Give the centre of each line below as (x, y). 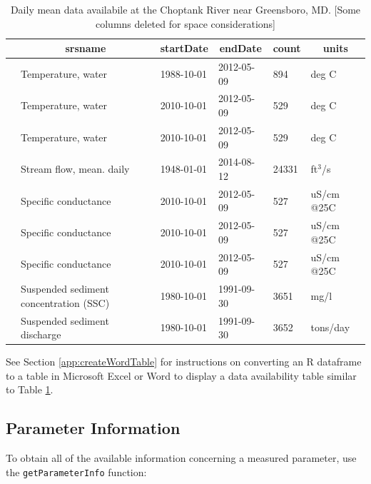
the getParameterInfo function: (76, 472)
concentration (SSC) (65, 302)
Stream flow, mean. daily (75, 169)
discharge (41, 334)
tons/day (330, 327)
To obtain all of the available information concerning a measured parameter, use (181, 458)
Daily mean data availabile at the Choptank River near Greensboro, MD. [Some (185, 9)
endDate (240, 48)
